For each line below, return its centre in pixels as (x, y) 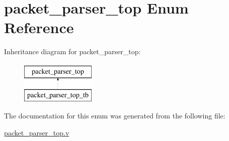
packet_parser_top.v (37, 132)
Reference (39, 27)
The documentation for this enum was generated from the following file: (115, 116)
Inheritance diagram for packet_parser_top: (72, 51)
